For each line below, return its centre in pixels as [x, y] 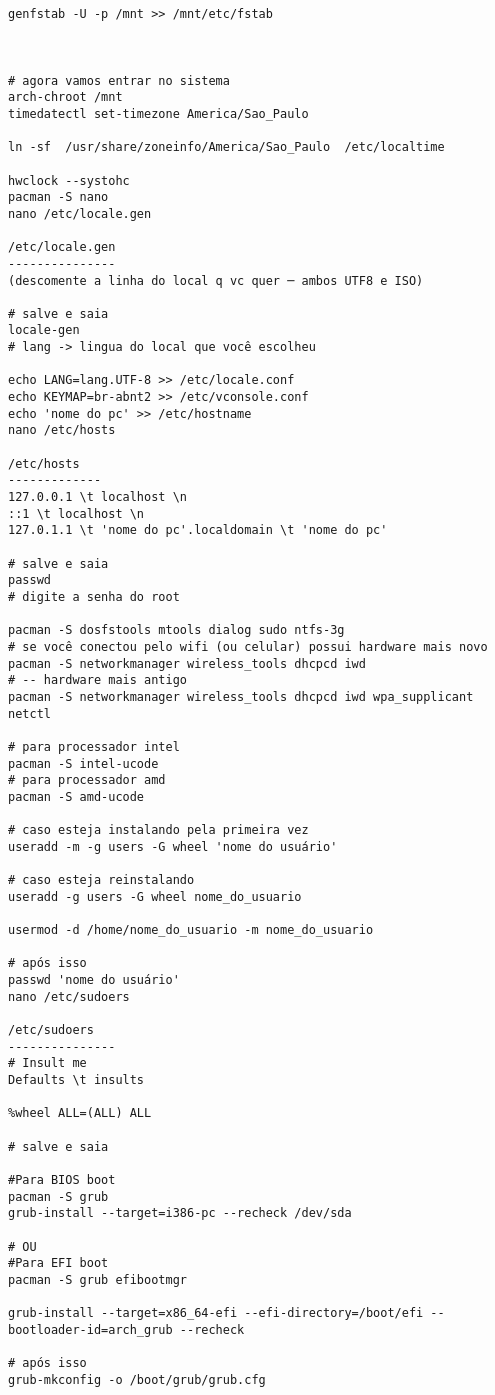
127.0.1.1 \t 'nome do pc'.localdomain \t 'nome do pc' [198, 530]
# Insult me [47, 1063]
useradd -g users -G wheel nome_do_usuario [155, 896]
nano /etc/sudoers [69, 996]
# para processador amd [87, 780]
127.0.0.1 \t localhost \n [97, 497]
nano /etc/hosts [62, 430]
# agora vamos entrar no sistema [119, 80]
